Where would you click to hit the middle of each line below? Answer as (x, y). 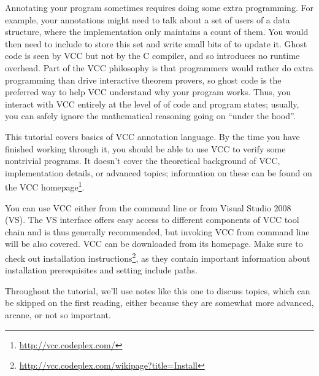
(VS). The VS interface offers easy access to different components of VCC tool (152, 220)
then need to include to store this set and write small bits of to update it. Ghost (156, 43)
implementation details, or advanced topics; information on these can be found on (159, 172)
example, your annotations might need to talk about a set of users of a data (148, 19)
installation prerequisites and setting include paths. (101, 270)
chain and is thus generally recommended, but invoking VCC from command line (157, 231)
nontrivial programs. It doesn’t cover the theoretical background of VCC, (143, 161)
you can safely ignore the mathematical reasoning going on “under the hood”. (150, 116)
